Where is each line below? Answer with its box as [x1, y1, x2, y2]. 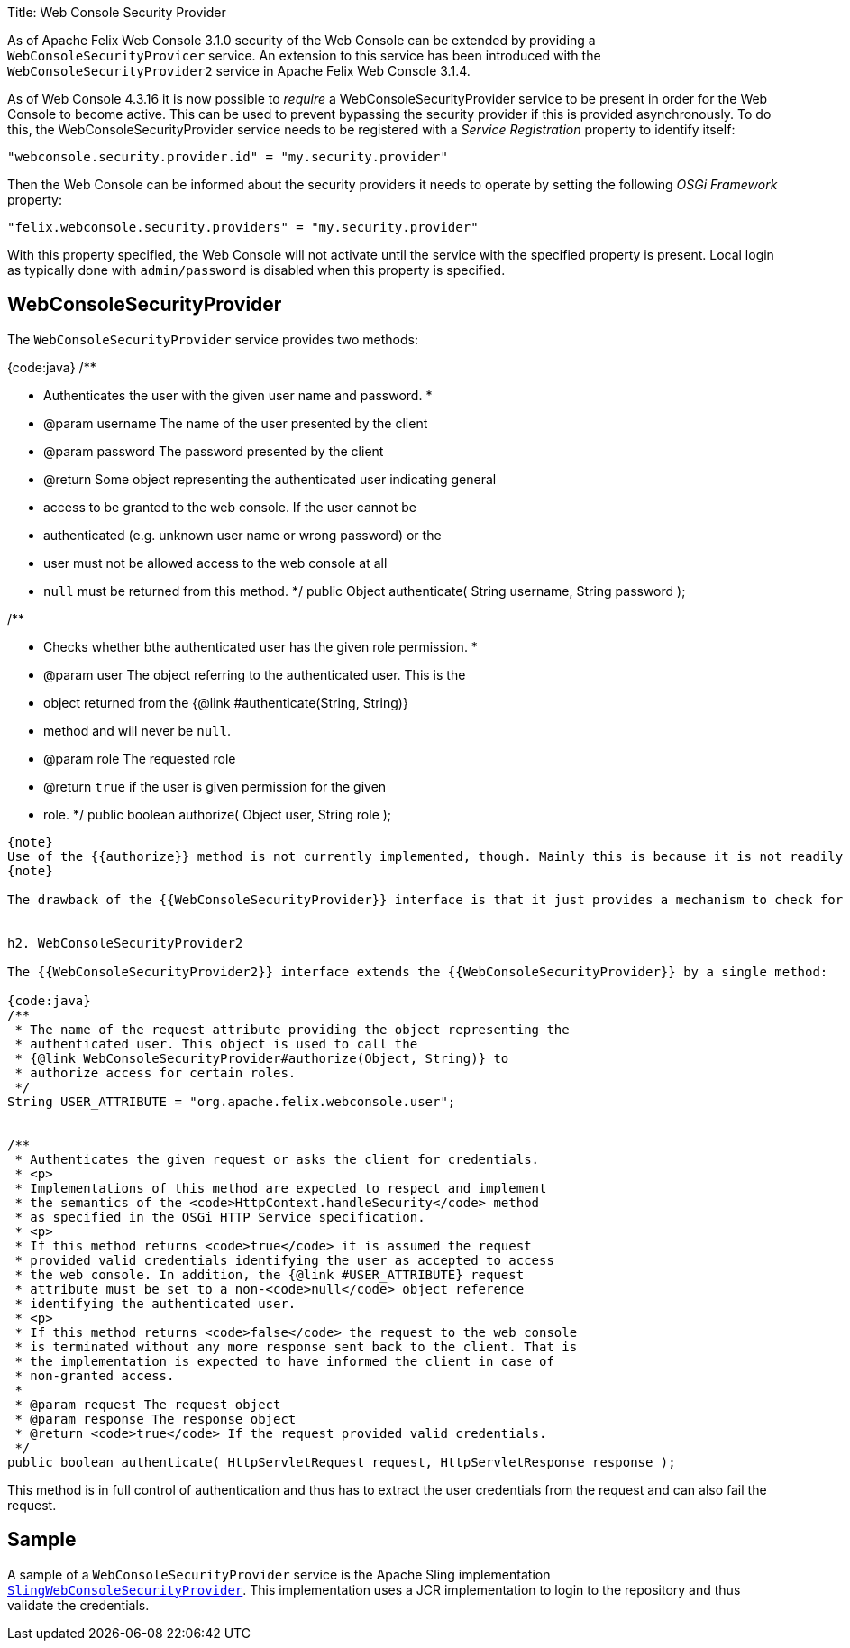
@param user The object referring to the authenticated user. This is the [43, 666, 466, 682]
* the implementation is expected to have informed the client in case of [14, 1353, 554, 1369]
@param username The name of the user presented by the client [43, 415, 428, 431]
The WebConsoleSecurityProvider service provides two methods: [7, 331, 418, 347]
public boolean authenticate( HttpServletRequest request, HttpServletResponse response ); [7, 1454, 676, 1469]
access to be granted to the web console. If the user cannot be [43, 499, 416, 515]
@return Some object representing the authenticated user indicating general [43, 471, 497, 487]
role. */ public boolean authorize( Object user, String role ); [43, 806, 392, 822]
